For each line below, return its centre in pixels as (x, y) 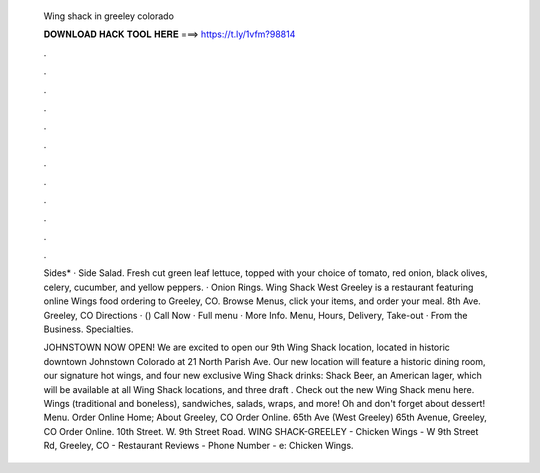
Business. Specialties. (88, 329)
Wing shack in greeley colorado (109, 16)
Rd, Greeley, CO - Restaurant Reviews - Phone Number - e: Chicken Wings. (198, 446)
